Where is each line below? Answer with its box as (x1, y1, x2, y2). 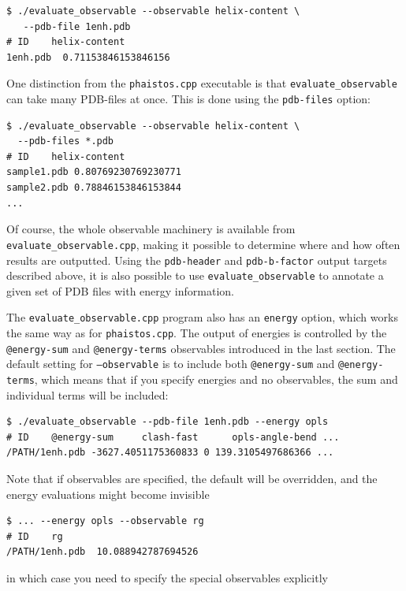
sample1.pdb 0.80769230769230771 (6, 166, 181, 178)
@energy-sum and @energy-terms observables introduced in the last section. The (6, 340, 396, 356)
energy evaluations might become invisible (6, 485, 210, 502)
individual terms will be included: (6, 386, 169, 403)
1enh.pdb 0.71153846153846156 (6, 51, 170, 63)
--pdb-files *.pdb (17, 136, 114, 147)
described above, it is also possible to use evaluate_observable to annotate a (6, 267, 384, 284)
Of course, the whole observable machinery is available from (6, 221, 296, 237)
